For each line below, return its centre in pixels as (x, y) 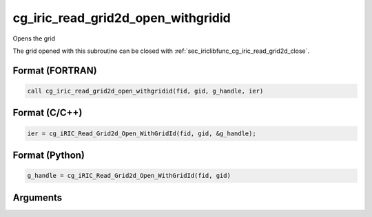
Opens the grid (34, 38)
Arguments (38, 197)
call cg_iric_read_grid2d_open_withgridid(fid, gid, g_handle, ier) (145, 91)
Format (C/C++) (48, 113)
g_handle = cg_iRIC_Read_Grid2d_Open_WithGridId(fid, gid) (129, 176)
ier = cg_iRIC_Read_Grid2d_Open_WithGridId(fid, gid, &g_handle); (142, 133)
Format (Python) (49, 155)
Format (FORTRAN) (55, 70)
